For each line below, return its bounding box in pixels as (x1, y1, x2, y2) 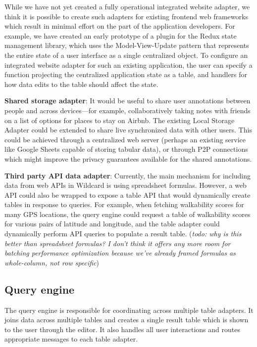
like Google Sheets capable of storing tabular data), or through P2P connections (4, 144, 248, 154)
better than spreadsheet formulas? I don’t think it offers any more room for (4, 238, 231, 248)
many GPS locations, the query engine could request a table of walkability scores (4, 209, 251, 219)
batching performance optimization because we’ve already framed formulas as (4, 248, 236, 258)
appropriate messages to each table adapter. (4, 334, 138, 344)
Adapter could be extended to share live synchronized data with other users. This (4, 125, 252, 135)
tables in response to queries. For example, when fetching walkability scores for (4, 199, 244, 210)
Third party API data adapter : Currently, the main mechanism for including (4, 170, 251, 180)
